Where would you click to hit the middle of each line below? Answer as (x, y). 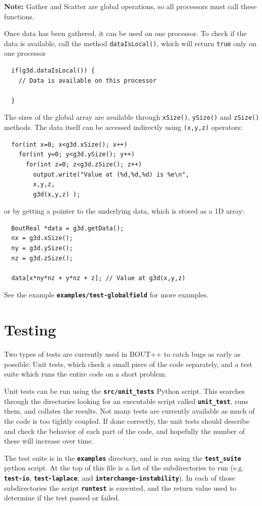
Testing (30, 330)
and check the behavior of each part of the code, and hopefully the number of (124, 431)
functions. (19, 16)
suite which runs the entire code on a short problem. (86, 374)
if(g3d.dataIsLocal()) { (53, 71)
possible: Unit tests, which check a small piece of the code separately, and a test (128, 364)
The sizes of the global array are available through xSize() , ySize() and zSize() (132, 117)
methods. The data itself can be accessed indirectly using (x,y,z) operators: (123, 127)
